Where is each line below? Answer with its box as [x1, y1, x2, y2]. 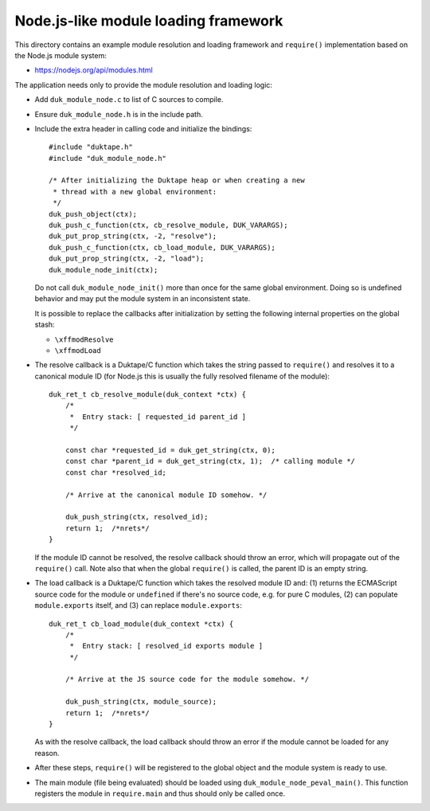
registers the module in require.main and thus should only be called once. [34, 789, 286, 798]
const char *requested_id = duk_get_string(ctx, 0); [64, 446, 276, 455]
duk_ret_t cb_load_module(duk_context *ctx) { [49, 619, 234, 629]
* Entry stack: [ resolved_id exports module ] [69, 641, 263, 651]
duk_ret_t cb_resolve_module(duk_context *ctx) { [49, 390, 247, 399]
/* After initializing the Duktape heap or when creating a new [49, 176, 306, 185]
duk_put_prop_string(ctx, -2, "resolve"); [49, 232, 217, 241]
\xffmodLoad [54, 346, 101, 355]
